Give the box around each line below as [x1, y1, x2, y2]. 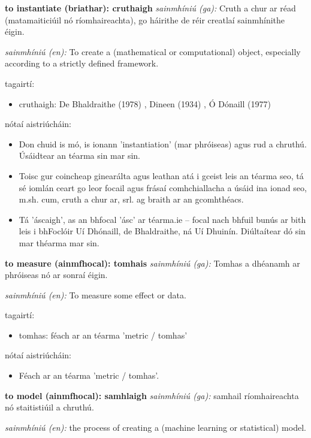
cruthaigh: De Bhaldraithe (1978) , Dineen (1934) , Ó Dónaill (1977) [19, 97, 271, 110]
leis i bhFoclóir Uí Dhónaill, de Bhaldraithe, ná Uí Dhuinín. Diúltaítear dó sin [19, 225, 306, 237]
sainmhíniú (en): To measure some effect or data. [5, 288, 186, 301]
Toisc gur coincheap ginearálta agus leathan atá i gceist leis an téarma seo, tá [19, 169, 304, 182]
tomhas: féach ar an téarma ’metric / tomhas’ [19, 328, 188, 341]
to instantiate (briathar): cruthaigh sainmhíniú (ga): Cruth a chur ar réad [5, 2, 296, 14]
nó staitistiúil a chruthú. [5, 401, 94, 413]
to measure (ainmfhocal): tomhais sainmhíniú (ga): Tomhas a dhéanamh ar [5, 256, 300, 269]
